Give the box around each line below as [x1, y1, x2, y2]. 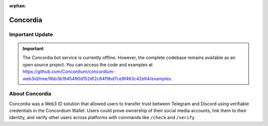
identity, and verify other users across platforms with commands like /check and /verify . [9, 115, 196, 121]
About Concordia [9, 90, 52, 97]
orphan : [9, 3, 26, 8]
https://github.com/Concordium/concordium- [22, 68, 115, 74]
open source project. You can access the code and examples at [22, 62, 153, 67]
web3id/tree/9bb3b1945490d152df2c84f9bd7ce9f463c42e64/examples [22, 75, 171, 81]
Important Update [9, 31, 53, 38]
